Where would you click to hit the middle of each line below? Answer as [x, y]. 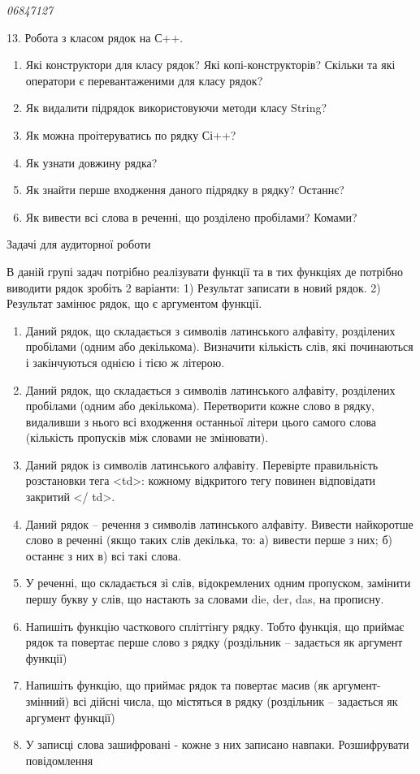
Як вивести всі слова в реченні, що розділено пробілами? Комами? [191, 216]
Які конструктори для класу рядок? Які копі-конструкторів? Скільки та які [210, 65]
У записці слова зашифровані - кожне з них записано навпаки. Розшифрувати [217, 744]
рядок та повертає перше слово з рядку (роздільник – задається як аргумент [214, 642]
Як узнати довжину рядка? [91, 162]
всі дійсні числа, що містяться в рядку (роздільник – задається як [235, 701]
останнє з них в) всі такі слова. [103, 555]
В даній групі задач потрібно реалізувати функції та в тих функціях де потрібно [205, 271]
